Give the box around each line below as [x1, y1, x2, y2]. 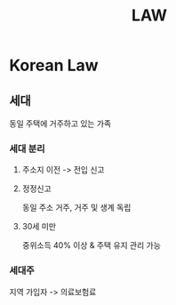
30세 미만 [21, 221, 56, 232]
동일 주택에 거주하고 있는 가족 [9, 118, 112, 129]
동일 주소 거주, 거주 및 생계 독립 [21, 202, 132, 213]
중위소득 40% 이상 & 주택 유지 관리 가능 [21, 240, 162, 251]
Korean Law [9, 55, 100, 76]
